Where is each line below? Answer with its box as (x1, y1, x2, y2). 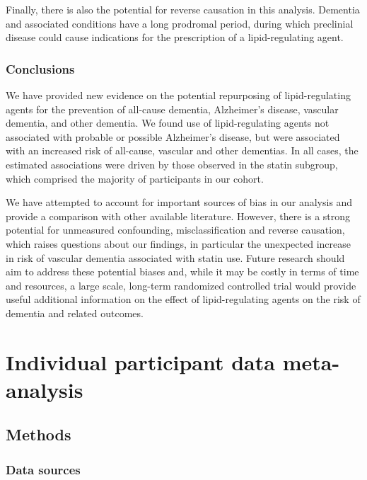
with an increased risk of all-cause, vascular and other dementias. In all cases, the (6, 143, 359, 158)
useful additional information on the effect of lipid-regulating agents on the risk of (6, 292, 361, 307)
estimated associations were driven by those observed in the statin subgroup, (6, 156, 338, 171)
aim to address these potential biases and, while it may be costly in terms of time (6, 264, 359, 279)
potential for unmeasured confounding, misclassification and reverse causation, (6, 222, 345, 237)
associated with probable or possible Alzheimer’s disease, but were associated (6, 129, 340, 144)
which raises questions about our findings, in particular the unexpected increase (6, 236, 351, 251)
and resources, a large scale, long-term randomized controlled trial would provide (6, 278, 356, 292)
